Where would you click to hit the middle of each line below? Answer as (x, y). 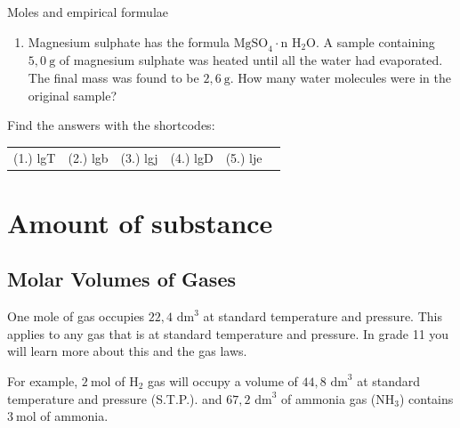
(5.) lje (244, 157)
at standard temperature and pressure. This (323, 316)
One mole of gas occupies (76, 316)
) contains (426, 398)
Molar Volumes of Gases (121, 279)
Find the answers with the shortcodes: (111, 125)
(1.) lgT (35, 157)
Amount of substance (140, 222)
